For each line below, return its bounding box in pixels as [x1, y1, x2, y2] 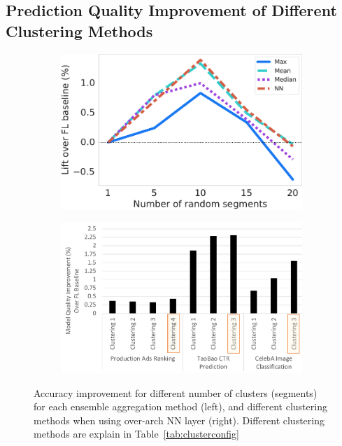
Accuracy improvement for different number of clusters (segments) [34, 385, 318, 400]
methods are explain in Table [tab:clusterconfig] [34, 426, 239, 441]
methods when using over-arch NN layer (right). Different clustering [34, 412, 325, 427]
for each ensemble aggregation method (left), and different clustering [34, 399, 327, 414]
